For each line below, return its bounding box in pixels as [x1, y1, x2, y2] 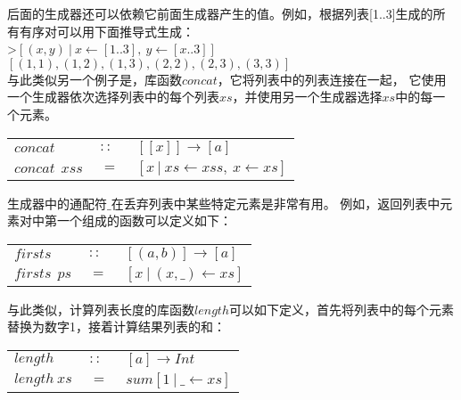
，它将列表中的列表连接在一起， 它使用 [217, 69, 447, 88]
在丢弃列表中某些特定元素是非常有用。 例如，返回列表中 [111, 193, 440, 212]
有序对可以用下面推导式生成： [19, 21, 194, 40]
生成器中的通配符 [7, 193, 107, 212]
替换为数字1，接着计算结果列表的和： [7, 317, 226, 336]
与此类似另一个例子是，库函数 [7, 69, 182, 88]
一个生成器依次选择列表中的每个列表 [7, 87, 219, 106]
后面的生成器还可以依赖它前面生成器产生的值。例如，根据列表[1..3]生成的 [7, 4, 433, 22]
